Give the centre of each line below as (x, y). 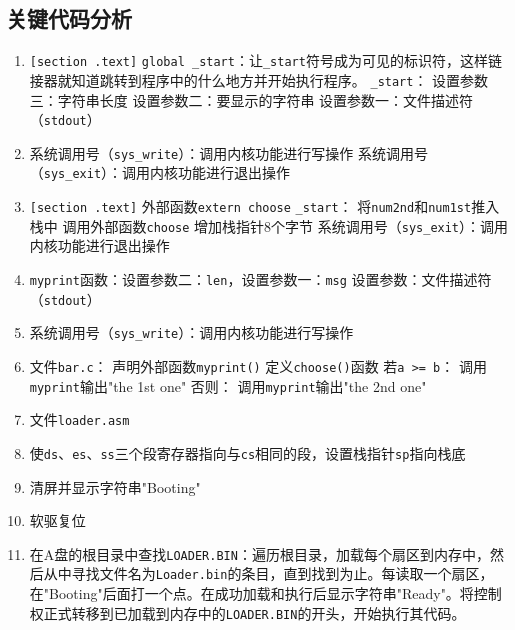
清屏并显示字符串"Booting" (115, 486)
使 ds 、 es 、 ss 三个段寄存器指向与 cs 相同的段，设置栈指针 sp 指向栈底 (247, 452)
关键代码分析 (69, 18)
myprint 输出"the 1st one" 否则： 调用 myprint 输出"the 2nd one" (228, 385)
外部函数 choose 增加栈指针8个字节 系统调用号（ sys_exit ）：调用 (299, 225)
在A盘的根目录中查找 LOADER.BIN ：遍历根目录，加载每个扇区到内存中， (259, 553)
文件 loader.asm (79, 419)
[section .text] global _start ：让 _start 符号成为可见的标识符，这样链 (265, 60)
